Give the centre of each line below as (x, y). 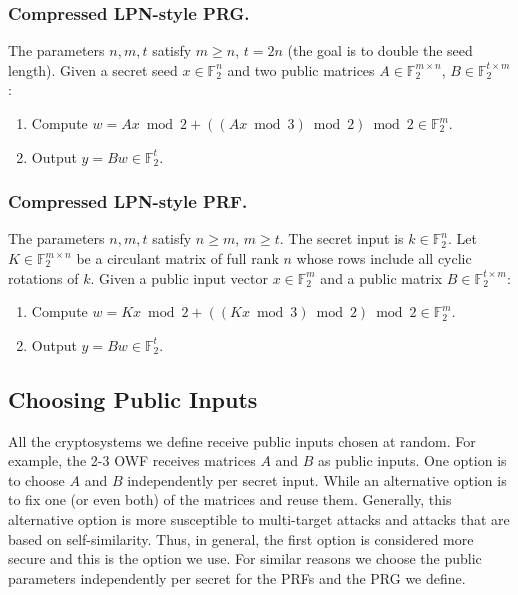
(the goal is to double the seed (380, 50)
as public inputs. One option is (412, 460)
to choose (36, 479)
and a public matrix (381, 277)
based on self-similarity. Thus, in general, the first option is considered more (241, 538)
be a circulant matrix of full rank (177, 258)
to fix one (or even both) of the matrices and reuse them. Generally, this (230, 499)
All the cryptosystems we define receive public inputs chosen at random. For (242, 440)
